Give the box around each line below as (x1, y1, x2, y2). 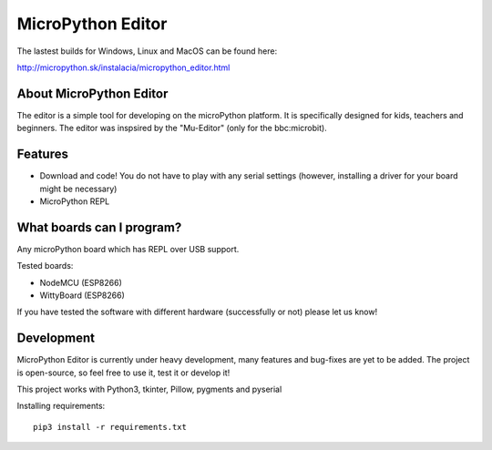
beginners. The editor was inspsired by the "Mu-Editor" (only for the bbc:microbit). (16, 123, 327, 134)
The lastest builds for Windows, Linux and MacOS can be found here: (16, 46, 278, 56)
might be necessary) (39, 183, 118, 194)
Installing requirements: (16, 401, 106, 412)
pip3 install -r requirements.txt (33, 422, 187, 432)
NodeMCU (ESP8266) (39, 277, 123, 288)
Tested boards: (16, 261, 74, 271)
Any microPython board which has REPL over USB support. (16, 243, 240, 254)
